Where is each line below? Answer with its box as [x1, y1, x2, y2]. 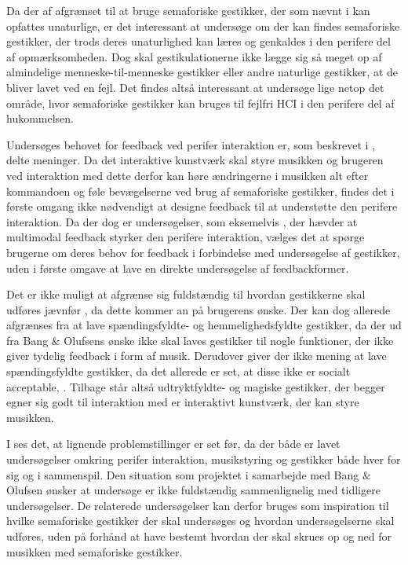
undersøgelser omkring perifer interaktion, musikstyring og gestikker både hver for [6, 451, 401, 468]
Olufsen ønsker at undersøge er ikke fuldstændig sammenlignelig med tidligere [6, 482, 381, 498]
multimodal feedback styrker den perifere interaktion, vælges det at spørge [6, 229, 365, 245]
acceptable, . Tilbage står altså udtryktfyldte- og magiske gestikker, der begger [6, 378, 385, 394]
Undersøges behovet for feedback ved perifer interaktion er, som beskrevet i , [6, 136, 375, 152]
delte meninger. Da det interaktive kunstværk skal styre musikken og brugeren [6, 152, 384, 168]
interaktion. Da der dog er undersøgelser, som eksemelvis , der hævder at [6, 213, 358, 229]
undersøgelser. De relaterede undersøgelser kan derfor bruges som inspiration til [6, 497, 389, 513]
